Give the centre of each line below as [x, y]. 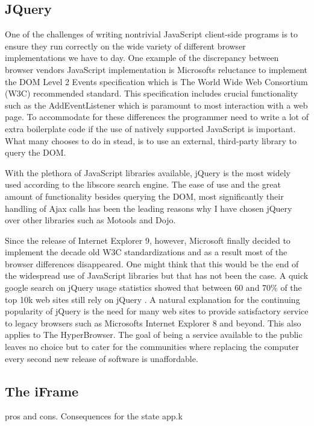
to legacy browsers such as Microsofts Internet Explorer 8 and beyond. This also [153, 323]
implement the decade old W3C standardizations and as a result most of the [146, 252]
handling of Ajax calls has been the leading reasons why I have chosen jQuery [149, 208]
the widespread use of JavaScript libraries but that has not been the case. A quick [157, 275]
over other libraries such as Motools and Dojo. [90, 220]
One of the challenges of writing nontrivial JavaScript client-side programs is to [152, 34]
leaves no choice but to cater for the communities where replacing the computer [152, 347]
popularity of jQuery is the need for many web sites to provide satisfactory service [157, 311]
